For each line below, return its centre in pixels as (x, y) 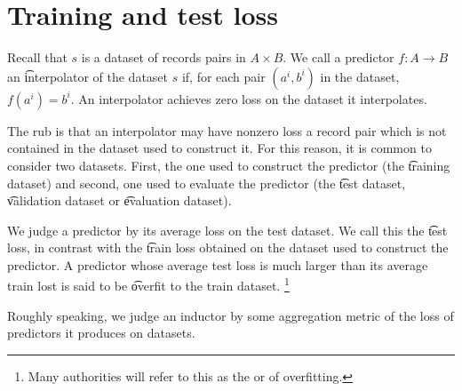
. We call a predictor (339, 57)
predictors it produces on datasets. (101, 333)
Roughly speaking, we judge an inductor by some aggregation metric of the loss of (231, 315)
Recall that (37, 57)
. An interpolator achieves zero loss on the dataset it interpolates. (249, 98)
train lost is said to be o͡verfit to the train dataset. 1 (148, 284)
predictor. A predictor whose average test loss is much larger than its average (218, 264)
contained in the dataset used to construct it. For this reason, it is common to (219, 148)
